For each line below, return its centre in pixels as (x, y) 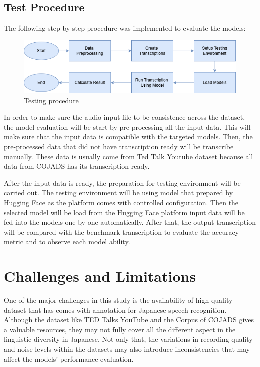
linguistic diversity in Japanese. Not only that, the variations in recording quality (128, 339)
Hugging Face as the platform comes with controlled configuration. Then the (121, 202)
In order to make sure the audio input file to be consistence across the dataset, (125, 117)
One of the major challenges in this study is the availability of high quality (118, 300)
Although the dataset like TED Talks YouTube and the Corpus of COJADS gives (129, 319)
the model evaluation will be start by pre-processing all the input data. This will (127, 127)
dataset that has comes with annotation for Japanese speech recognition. (115, 309)
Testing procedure (51, 100)
